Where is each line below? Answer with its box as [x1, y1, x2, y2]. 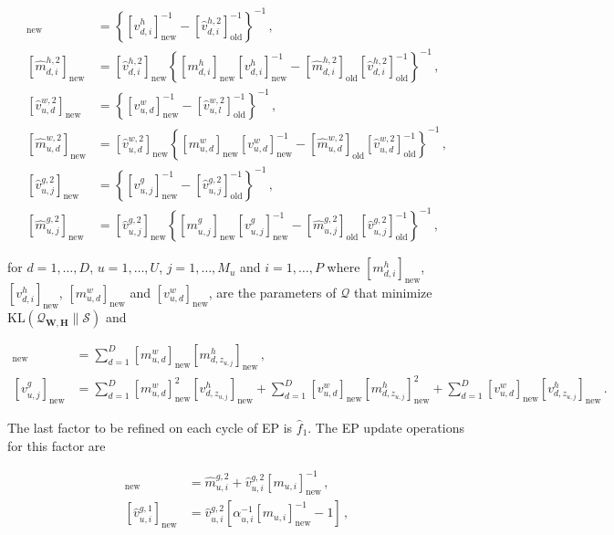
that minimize [353, 282, 432, 301]
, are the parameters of [208, 282, 337, 301]
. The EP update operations [307, 417, 464, 436]
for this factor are [7, 435, 106, 455]
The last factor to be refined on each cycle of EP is [7, 417, 293, 436]
